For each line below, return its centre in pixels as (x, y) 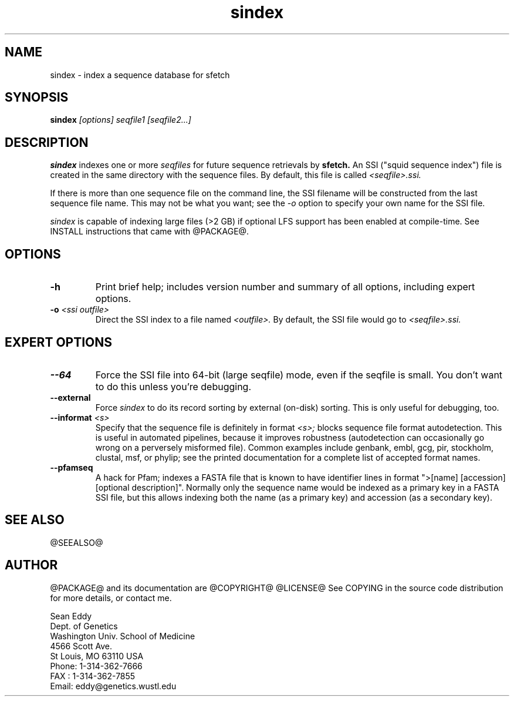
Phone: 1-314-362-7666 (96, 666)
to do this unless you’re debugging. (173, 386)
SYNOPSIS (37, 98)
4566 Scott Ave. (81, 646)
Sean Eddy (71, 616)
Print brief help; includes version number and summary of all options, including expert (285, 287)
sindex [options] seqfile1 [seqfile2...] (121, 120)
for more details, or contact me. (111, 598)
